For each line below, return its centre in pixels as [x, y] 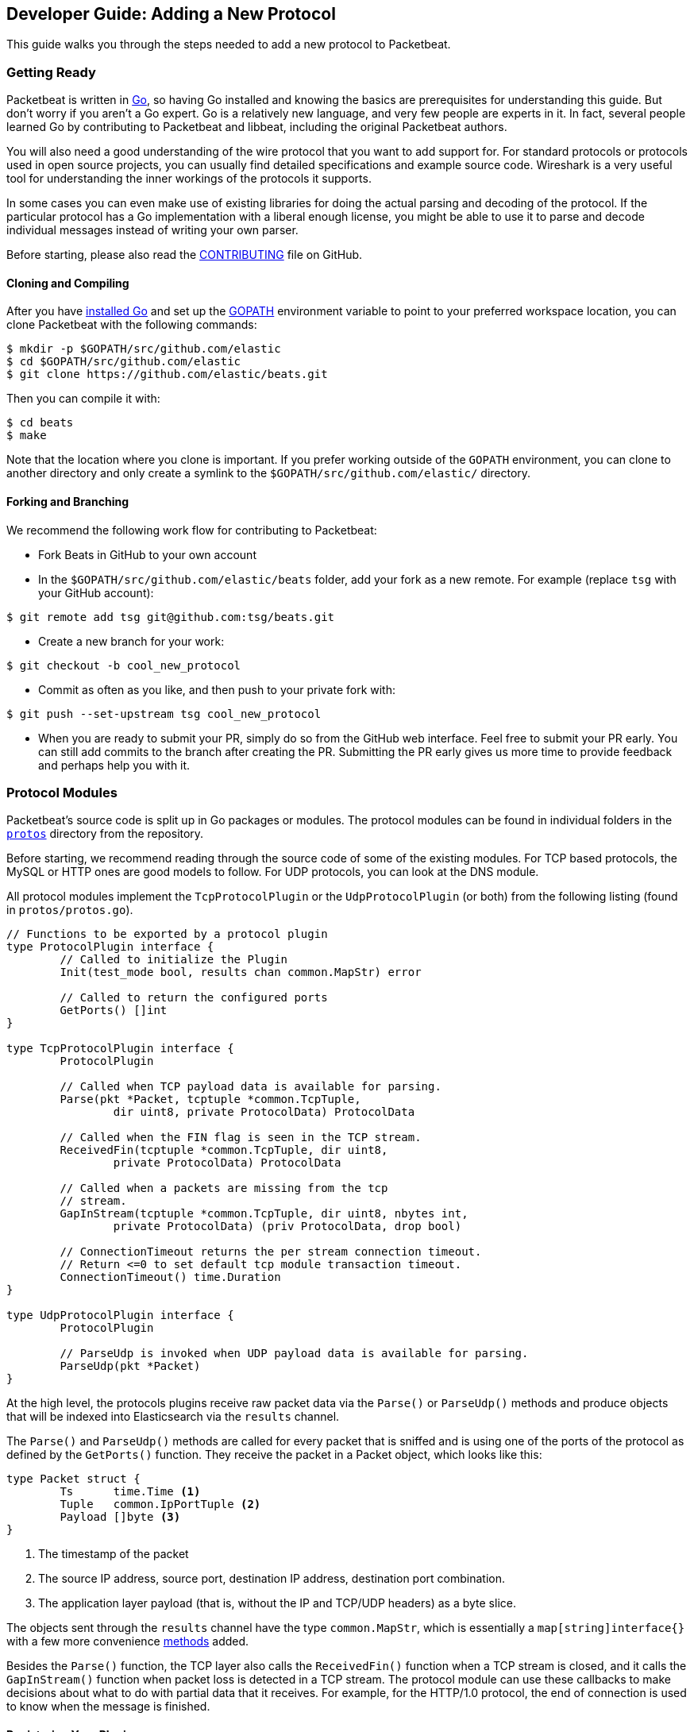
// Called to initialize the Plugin [174, 960]
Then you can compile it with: [83, 399]
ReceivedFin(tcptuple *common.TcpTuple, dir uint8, [224, 1150]
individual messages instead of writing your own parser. [152, 230]
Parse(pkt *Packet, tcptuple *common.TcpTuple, [210, 1099]
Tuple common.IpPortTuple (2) [160, 1504]
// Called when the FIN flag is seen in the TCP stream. [241, 1138]
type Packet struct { [73, 1479]
